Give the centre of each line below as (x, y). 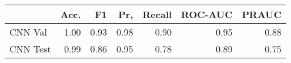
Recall (157, 14)
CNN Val (29, 32)
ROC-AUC (207, 14)
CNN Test (30, 49)
